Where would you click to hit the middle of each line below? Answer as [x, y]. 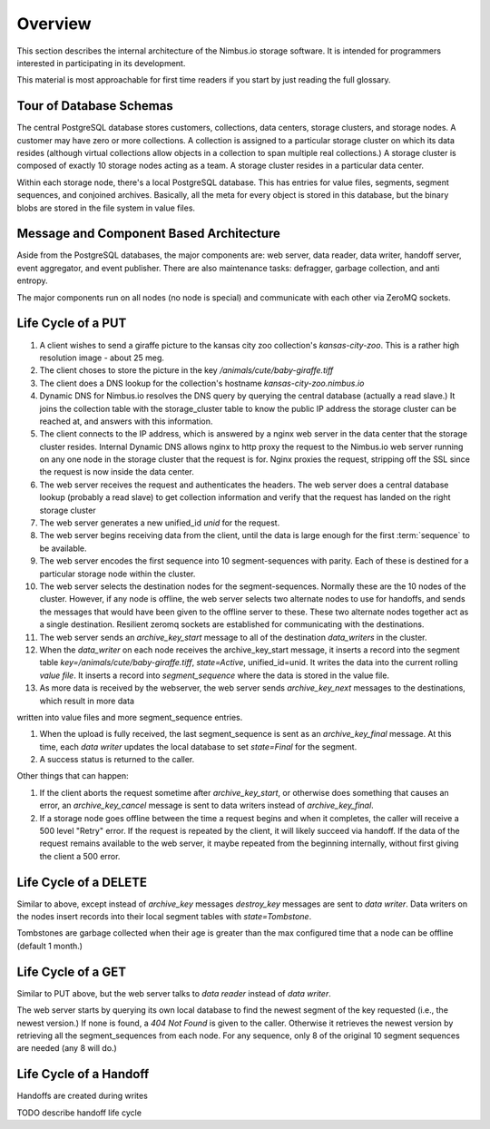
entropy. [33, 280]
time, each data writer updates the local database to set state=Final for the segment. [198, 746]
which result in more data [87, 701]
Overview [54, 24]
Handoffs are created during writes [83, 1096]
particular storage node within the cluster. [118, 574]
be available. [63, 548]
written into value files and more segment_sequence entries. [130, 717]
